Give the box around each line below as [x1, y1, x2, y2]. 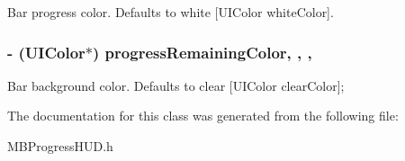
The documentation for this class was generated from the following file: [7, 106, 399, 125]
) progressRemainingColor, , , [93, 40, 312, 63]
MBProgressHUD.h [7, 137, 113, 155]
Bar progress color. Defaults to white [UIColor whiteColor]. [7, 3, 334, 21]
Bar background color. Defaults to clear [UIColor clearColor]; [7, 76, 345, 94]
